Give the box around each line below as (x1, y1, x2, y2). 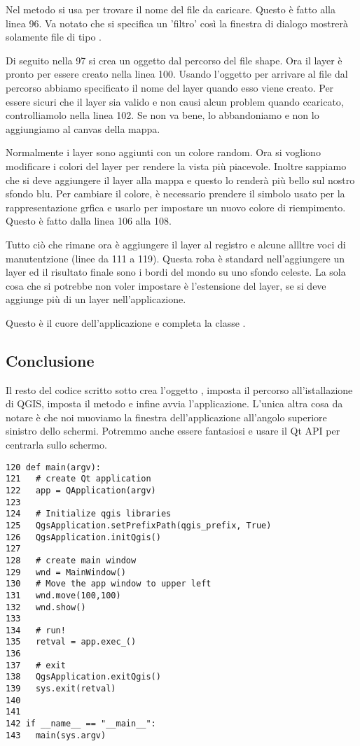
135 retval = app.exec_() (6, 637, 137, 647)
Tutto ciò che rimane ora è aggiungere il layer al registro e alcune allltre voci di (6, 237, 346, 251)
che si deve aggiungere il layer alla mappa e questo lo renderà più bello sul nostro (6, 172, 355, 187)
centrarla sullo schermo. (6, 437, 107, 452)
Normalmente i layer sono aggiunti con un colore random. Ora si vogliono (6, 145, 321, 160)
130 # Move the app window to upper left (6, 579, 212, 589)
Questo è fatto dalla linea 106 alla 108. (6, 213, 172, 228)
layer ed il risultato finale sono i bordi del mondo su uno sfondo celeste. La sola (6, 265, 346, 279)
